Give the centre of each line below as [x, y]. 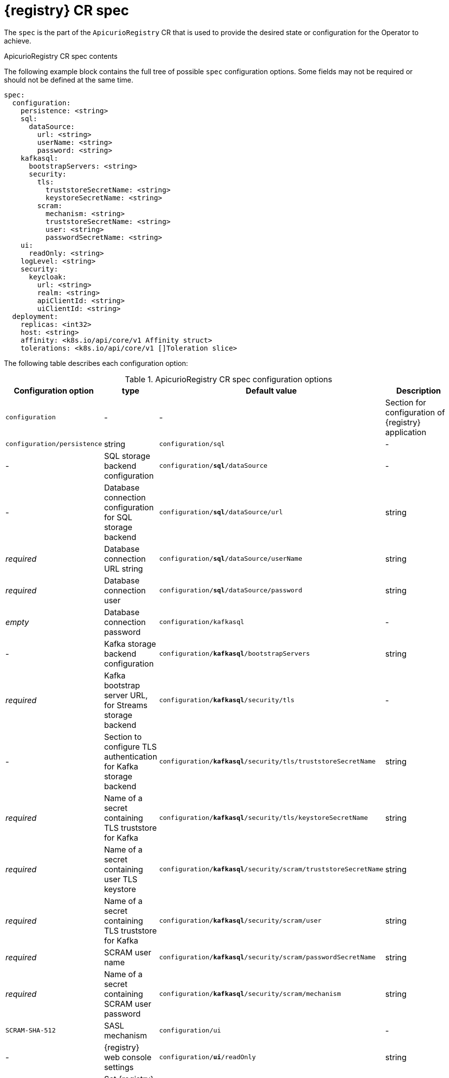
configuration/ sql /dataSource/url [221, 512]
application [406, 432]
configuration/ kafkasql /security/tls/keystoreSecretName [264, 818]
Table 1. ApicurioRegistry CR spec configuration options [229, 379]
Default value [271, 390]
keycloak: [48, 277]
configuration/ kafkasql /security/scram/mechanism [250, 994]
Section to [123, 737]
